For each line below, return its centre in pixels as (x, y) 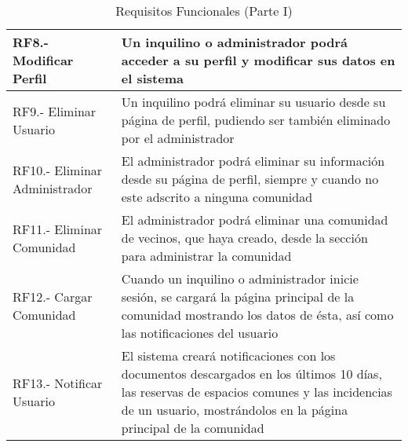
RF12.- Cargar (53, 297)
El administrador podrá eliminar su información (253, 161)
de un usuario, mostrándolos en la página (235, 410)
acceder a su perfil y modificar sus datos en (258, 60)
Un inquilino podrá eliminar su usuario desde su (253, 102)
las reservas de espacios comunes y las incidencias (257, 392)
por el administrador (178, 138)
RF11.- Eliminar (58, 229)
